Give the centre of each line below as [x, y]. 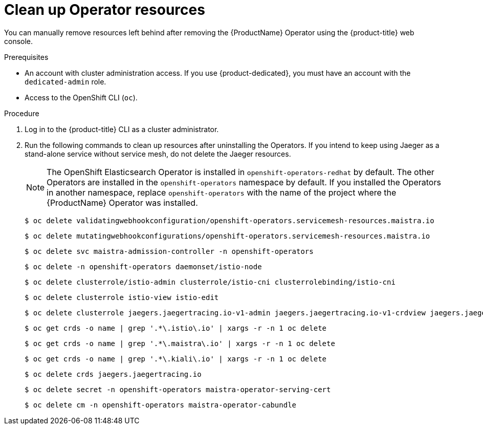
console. [19, 41]
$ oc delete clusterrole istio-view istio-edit [122, 297]
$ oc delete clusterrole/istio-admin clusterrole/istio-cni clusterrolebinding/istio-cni [210, 282]
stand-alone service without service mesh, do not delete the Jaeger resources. [158, 154]
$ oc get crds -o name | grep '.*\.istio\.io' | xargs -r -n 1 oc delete [176, 328]
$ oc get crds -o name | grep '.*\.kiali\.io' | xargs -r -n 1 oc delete [176, 359]
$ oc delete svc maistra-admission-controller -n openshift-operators [169, 251]
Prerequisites [26, 57]
